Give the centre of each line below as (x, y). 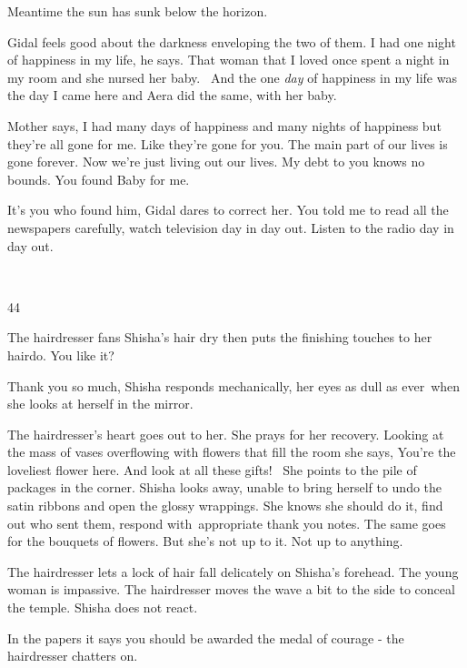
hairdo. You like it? (61, 354)
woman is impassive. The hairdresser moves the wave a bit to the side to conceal (231, 589)
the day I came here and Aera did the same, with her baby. (172, 95)
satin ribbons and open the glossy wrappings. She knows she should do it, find (225, 506)
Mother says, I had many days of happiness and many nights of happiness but (224, 125)
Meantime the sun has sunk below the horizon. (138, 11)
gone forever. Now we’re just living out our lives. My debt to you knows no (216, 162)
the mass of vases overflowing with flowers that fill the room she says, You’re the (232, 452)
